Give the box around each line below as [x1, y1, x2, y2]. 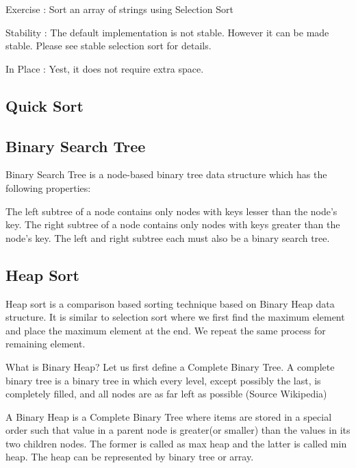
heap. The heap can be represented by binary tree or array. [5, 449, 254, 464]
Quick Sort [5, 95, 84, 116]
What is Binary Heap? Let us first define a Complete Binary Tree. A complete [5, 359, 335, 373]
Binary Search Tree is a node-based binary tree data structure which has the [5, 167, 327, 182]
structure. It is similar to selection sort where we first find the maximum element [5, 310, 345, 324]
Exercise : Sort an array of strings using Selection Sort [5, 2, 233, 16]
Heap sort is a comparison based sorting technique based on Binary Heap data [5, 296, 335, 310]
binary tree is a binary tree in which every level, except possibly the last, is [5, 373, 321, 387]
